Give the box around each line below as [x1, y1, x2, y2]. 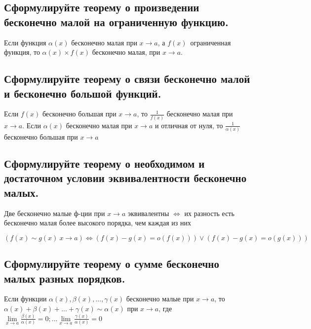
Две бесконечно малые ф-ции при [4, 208, 105, 218]
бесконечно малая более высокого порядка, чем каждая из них [4, 218, 191, 228]
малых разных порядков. [4, 270, 125, 286]
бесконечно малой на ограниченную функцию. [4, 14, 229, 29]
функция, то [4, 47, 40, 57]
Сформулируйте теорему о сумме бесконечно [4, 256, 219, 271]
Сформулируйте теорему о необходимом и [4, 155, 205, 171]
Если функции [4, 293, 47, 304]
